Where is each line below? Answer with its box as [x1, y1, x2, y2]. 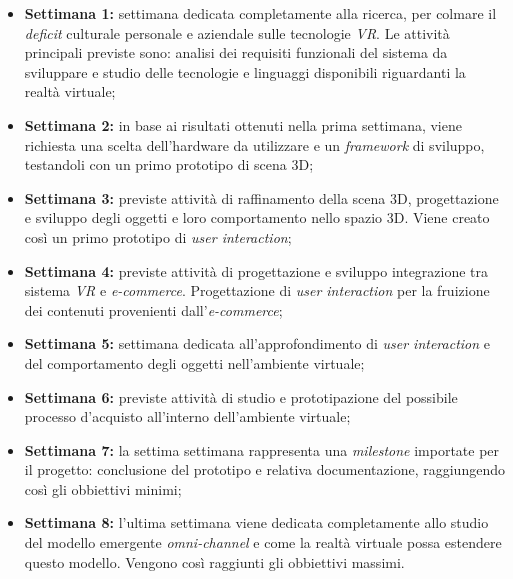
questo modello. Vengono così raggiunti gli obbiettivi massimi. [24, 551, 405, 572]
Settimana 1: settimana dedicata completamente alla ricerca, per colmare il [24, 3, 497, 23]
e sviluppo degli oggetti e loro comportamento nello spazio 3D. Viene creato [24, 207, 490, 228]
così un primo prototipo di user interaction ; [24, 226, 292, 247]
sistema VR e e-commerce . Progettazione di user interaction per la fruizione [24, 280, 490, 301]
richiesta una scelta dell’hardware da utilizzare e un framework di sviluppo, [24, 134, 485, 155]
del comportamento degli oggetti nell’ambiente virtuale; [24, 352, 365, 373]
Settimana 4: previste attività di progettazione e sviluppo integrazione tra [24, 260, 489, 281]
